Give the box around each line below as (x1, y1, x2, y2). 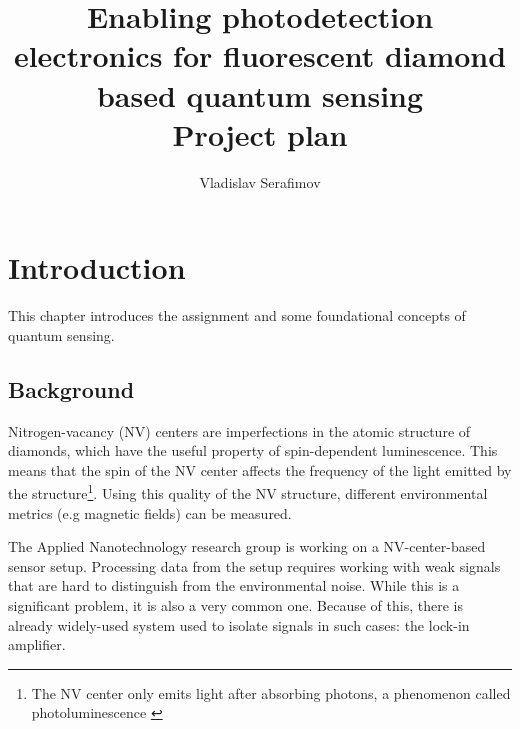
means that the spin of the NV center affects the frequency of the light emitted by (8, 459, 512, 480)
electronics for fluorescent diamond (13, 35, 507, 76)
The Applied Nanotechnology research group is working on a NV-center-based (8, 536, 486, 557)
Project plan (172, 113, 348, 154)
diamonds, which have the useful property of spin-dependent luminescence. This (8, 440, 498, 461)
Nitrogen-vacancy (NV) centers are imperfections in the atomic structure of (8, 420, 471, 441)
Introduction (8, 247, 186, 288)
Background (8, 373, 135, 404)
